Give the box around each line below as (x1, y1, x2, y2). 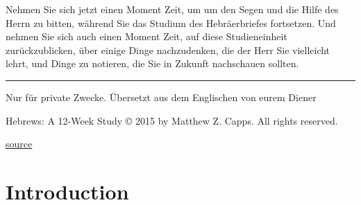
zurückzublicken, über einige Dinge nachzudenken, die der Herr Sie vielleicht (6, 42, 330, 57)
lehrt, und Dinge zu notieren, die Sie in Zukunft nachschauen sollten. (6, 56, 299, 71)
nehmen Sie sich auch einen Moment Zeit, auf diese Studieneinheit (6, 29, 287, 44)
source (6, 136, 33, 151)
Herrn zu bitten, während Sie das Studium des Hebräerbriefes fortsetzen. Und (6, 15, 336, 30)
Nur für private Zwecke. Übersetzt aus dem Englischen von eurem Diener (6, 89, 317, 104)
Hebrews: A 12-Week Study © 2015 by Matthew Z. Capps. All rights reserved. (6, 113, 338, 127)
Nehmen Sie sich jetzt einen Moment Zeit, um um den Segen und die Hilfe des (6, 2, 339, 16)
